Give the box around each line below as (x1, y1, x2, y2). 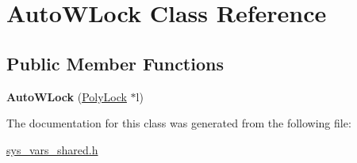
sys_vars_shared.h (6, 141, 98, 157)
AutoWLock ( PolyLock (6, 88, 127, 104)
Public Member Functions (6, 51, 224, 75)
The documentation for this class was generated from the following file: (6, 115, 351, 131)
